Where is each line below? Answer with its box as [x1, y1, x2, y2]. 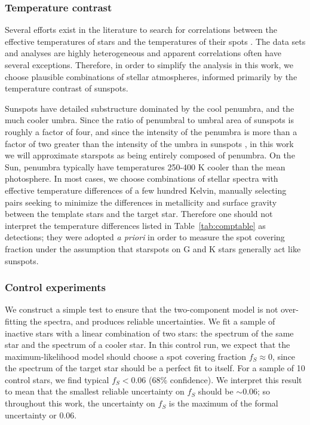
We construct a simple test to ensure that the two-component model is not [5, 303, 278, 316]
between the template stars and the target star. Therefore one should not [5, 207, 273, 220]
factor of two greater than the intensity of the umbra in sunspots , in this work [5, 137, 294, 149]
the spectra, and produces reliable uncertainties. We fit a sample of [30, 314, 275, 327]
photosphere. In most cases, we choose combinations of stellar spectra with [5, 172, 278, 185]
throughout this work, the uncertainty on [5, 397, 155, 409]
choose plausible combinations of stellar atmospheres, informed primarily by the [5, 70, 297, 82]
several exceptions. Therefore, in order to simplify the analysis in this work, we [5, 59, 293, 71]
